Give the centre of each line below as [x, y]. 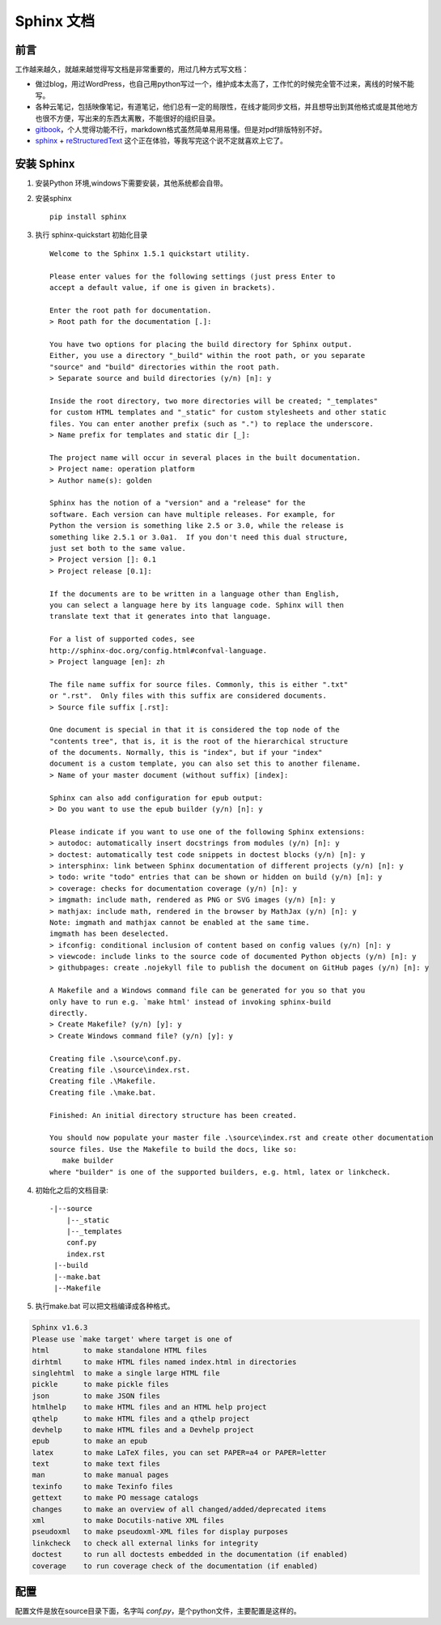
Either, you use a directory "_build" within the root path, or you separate [208, 356]
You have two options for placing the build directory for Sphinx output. [201, 344]
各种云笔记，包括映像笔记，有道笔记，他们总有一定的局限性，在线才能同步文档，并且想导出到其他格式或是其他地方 [227, 107]
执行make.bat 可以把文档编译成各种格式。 [105, 1306]
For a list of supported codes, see [122, 639]
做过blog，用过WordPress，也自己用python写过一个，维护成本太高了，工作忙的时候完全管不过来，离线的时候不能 [225, 84]
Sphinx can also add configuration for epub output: [156, 798]
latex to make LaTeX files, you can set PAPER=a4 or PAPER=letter [179, 1452]
